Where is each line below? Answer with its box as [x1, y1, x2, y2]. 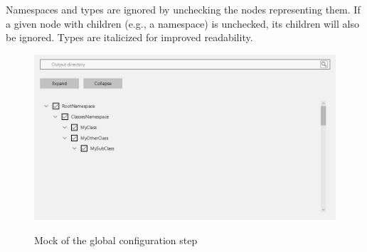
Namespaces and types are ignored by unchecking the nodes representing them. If [6, 2, 361, 16]
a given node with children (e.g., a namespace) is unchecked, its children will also [6, 16, 359, 31]
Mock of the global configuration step [34, 232, 198, 247]
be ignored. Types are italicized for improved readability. [6, 30, 253, 45]
